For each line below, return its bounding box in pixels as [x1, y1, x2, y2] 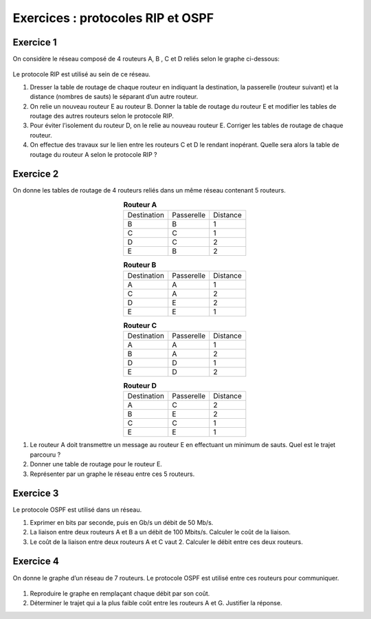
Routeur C [123, 321, 157, 330]
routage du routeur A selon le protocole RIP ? [30, 150, 157, 158]
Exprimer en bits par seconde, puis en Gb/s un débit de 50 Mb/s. [30, 518, 214, 526]
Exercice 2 [12, 169, 59, 180]
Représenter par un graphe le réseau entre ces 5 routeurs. [30, 470, 195, 478]
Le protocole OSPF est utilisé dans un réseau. [12, 506, 142, 514]
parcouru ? [30, 450, 61, 459]
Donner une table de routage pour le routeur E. [30, 460, 163, 468]
